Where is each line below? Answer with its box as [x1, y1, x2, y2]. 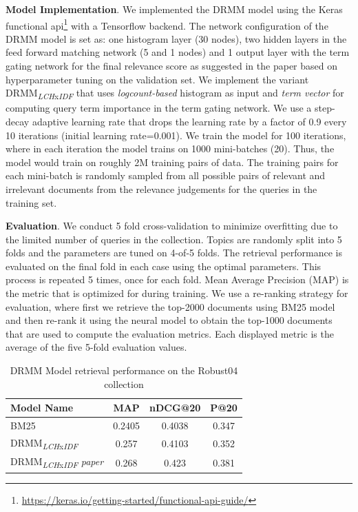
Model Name [10, 400, 74, 415]
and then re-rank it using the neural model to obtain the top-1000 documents [6, 313, 333, 327]
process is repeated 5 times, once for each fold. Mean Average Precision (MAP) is [6, 272, 349, 287]
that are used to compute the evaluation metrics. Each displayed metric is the [6, 326, 334, 340]
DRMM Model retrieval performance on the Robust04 [10, 363, 238, 378]
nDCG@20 [149, 400, 201, 415]
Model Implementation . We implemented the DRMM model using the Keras [6, 2, 343, 16]
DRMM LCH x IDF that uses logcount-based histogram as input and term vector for [6, 85, 344, 102]
